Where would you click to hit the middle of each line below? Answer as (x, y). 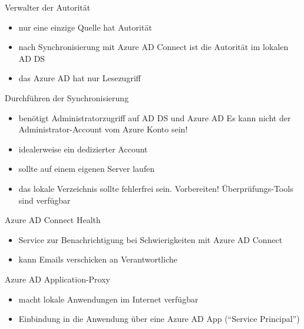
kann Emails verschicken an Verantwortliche (98, 259)
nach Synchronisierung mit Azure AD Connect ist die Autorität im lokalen (153, 47)
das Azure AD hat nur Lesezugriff (80, 78)
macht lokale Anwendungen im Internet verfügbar (108, 299)
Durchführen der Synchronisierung (67, 97)
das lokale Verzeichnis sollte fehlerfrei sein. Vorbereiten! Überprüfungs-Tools (156, 188)
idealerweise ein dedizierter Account (83, 149)
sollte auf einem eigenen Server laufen (87, 169)
